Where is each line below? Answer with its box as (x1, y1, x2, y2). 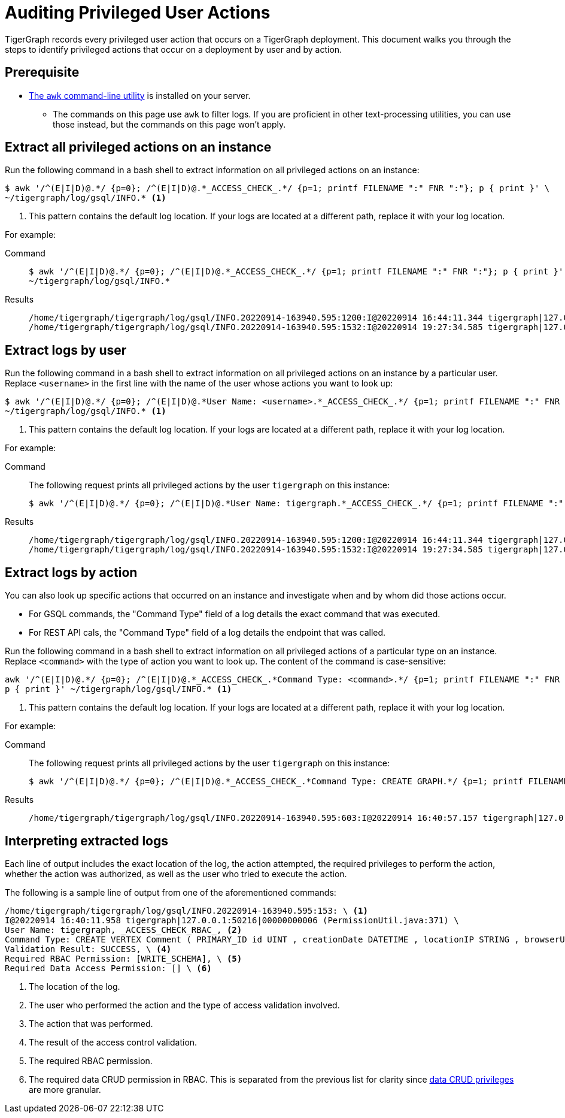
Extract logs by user (5, 342, 127, 358)
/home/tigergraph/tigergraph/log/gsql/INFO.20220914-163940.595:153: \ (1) (5, 905, 368, 915)
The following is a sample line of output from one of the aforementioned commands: (5, 887, 336, 898)
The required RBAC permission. (29, 1055, 153, 1066)
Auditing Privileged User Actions (5, 2, 271, 23)
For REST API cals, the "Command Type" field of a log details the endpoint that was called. (29, 627, 386, 638)
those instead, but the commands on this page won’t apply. (53, 119, 286, 129)
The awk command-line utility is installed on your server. (29, 90, 251, 101)
